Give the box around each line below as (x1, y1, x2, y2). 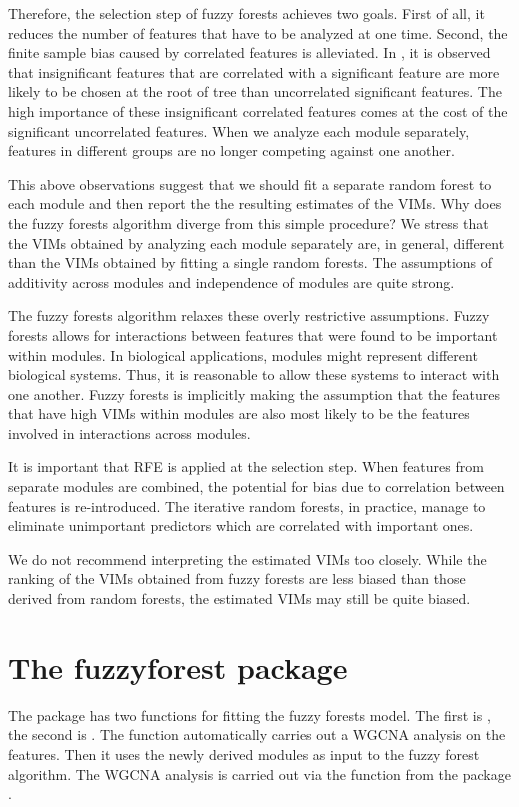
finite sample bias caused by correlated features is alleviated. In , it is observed (8, 42, 491, 63)
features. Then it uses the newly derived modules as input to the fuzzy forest (8, 743, 480, 764)
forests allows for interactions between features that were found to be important (8, 324, 498, 345)
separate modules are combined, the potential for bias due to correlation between (8, 476, 505, 497)
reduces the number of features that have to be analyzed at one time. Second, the (8, 22, 508, 43)
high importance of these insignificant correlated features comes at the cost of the (8, 100, 508, 121)
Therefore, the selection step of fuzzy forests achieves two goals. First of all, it (8, 3, 485, 23)
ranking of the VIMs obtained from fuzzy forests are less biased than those (8, 568, 466, 589)
